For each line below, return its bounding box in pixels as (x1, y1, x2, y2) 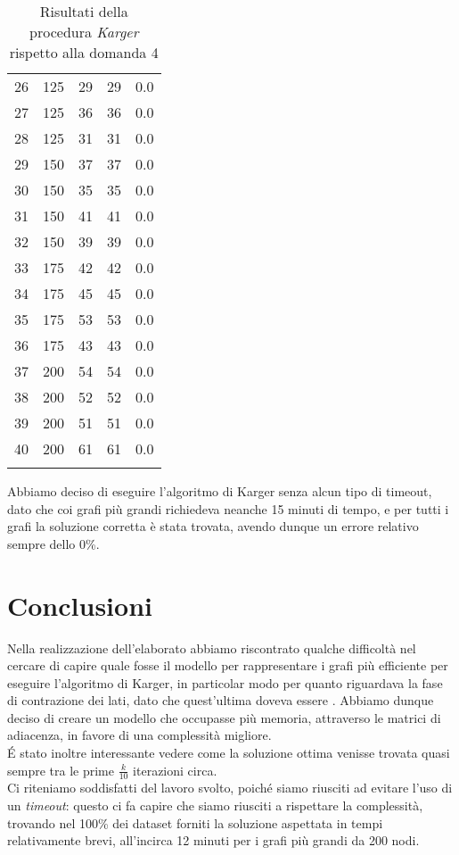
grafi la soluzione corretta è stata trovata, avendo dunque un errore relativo (7, 517, 419, 535)
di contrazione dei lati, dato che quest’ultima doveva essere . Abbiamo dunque (7, 691, 434, 710)
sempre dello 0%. (7, 534, 100, 552)
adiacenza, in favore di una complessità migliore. (7, 726, 272, 744)
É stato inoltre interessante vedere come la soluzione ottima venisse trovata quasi (7, 743, 450, 762)
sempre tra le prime (7, 760, 114, 779)
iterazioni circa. (133, 760, 217, 779)
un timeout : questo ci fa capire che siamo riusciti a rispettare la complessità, (7, 796, 423, 815)
